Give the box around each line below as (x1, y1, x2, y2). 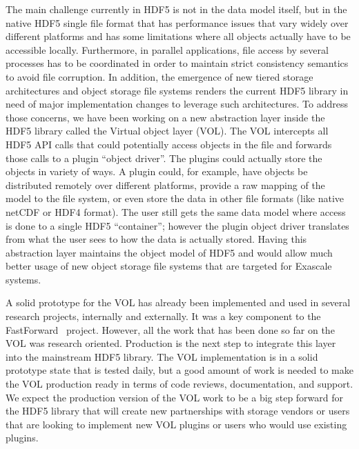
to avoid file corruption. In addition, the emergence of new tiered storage (6, 69, 313, 83)
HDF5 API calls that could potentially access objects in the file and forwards (6, 137, 332, 151)
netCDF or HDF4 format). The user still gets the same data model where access (6, 204, 346, 219)
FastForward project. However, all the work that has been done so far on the (6, 322, 335, 337)
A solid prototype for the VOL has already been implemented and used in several (6, 295, 351, 310)
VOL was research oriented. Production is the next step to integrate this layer (6, 336, 336, 350)
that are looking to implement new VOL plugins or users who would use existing (6, 417, 347, 431)
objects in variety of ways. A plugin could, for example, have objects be (6, 164, 308, 179)
